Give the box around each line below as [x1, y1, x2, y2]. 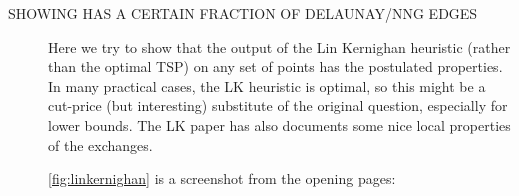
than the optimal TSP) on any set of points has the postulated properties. [48, 56, 503, 77]
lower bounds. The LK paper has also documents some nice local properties [48, 114, 511, 135]
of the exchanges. [48, 134, 153, 155]
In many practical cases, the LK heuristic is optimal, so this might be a [48, 75, 486, 96]
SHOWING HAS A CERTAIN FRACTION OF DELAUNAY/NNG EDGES [8, 3, 478, 23]
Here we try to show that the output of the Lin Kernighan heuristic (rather [48, 36, 511, 57]
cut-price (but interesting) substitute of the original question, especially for [48, 95, 508, 116]
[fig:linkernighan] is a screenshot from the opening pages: [48, 168, 396, 189]
